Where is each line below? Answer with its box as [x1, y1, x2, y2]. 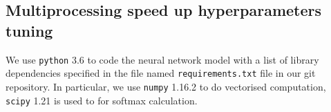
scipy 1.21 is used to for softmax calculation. [6, 93, 198, 107]
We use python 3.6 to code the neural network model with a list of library [6, 52, 319, 66]
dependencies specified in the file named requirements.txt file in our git [6, 66, 316, 80]
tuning [6, 19, 53, 41]
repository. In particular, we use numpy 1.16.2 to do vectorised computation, [6, 79, 326, 93]
